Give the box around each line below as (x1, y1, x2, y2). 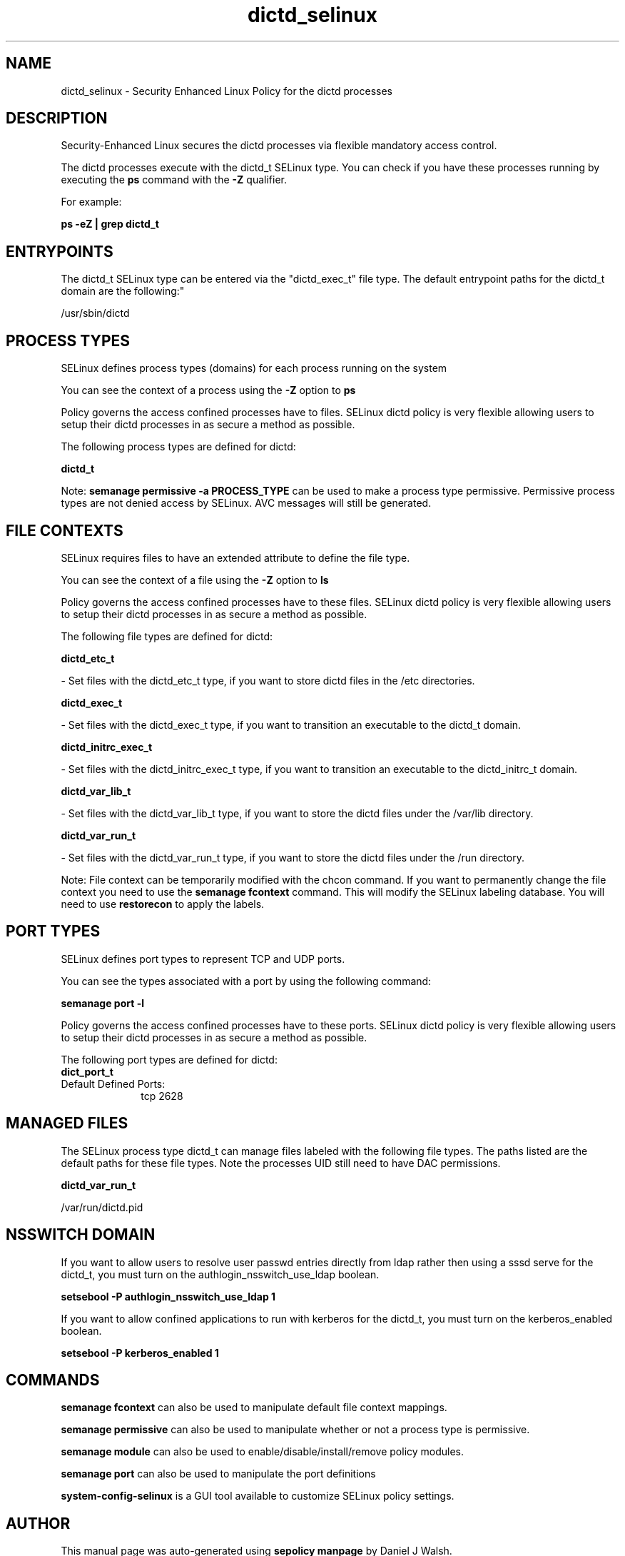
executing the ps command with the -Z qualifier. (61, 173, 287, 186)
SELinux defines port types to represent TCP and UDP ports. (61, 952, 345, 965)
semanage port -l (61, 996, 144, 1009)
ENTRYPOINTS (6, 242, 113, 261)
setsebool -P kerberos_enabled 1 (61, 1346, 219, 1359)
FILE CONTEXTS (6, 521, 123, 540)
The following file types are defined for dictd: (61, 630, 273, 642)
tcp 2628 (141, 1089, 183, 1102)
